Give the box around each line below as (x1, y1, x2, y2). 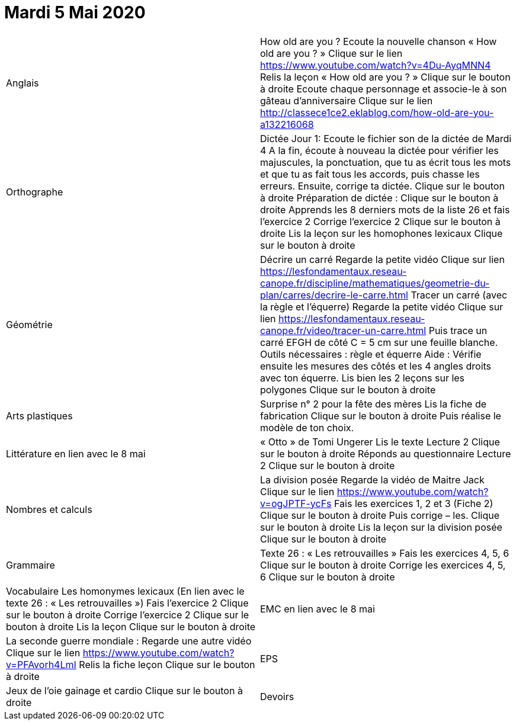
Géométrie (6, 318, 53, 331)
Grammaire (6, 559, 55, 571)
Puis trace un (428, 324, 488, 336)
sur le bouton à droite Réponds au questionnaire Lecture (260, 447, 511, 460)
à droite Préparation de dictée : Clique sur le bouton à (260, 191, 499, 204)
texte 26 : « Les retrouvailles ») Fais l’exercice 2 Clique (6, 596, 249, 609)
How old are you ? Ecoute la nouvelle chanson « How (260, 35, 497, 47)
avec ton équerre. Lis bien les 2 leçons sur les (260, 371, 465, 384)
